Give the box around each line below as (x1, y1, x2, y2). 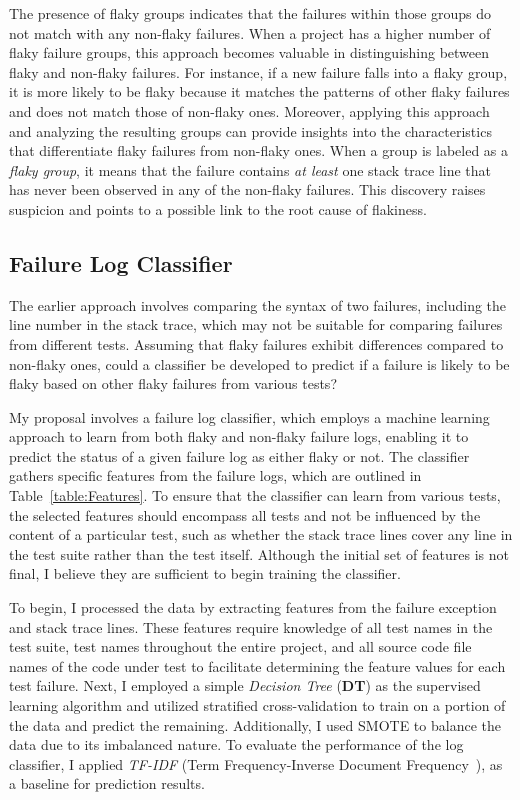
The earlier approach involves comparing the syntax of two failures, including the (9, 294, 507, 315)
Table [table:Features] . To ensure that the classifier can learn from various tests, (9, 485, 501, 506)
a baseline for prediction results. (9, 773, 205, 794)
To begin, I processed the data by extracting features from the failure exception (9, 597, 497, 618)
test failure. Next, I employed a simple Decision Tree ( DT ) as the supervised (9, 675, 481, 696)
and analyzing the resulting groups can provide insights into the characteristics (9, 120, 492, 141)
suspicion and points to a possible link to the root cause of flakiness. (9, 198, 427, 219)
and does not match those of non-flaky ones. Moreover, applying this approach (9, 100, 490, 121)
